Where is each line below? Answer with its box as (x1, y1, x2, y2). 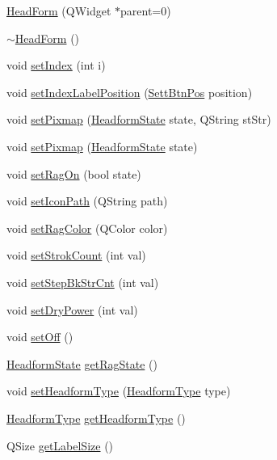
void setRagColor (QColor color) (6, 219, 168, 236)
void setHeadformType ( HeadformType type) (6, 382, 231, 399)
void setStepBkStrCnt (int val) (6, 273, 159, 290)
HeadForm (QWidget (6, 2, 111, 19)
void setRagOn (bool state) (6, 165, 141, 182)
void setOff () (6, 328, 73, 345)
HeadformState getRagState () (6, 355, 157, 372)
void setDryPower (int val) (6, 301, 138, 318)
